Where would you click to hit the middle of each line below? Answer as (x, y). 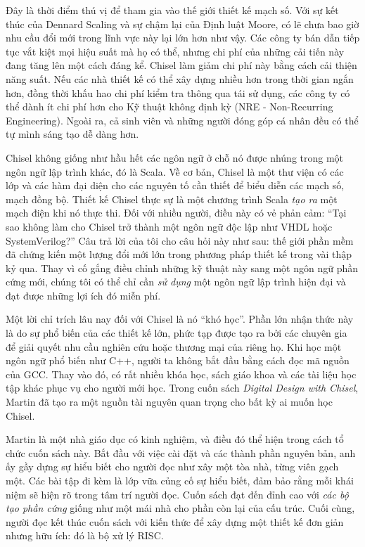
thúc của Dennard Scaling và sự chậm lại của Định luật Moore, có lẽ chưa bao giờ (182, 24)
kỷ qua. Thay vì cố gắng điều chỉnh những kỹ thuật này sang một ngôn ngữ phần (182, 268)
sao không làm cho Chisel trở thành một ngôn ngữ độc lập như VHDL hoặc (169, 226)
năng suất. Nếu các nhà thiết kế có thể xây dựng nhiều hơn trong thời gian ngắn (180, 78)
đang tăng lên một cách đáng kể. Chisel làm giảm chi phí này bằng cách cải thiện (181, 65)
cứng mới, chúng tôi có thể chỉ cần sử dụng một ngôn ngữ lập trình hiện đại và (176, 282)
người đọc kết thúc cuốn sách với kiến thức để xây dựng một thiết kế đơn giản (175, 521)
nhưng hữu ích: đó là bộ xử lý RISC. (85, 535)
